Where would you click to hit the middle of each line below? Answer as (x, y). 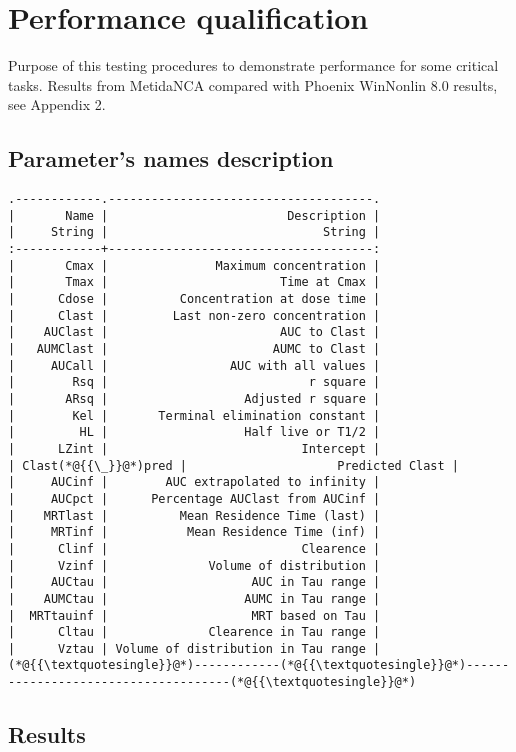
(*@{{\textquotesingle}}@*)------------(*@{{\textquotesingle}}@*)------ (259, 665)
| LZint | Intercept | (194, 448)
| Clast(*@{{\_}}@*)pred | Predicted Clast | (234, 465)
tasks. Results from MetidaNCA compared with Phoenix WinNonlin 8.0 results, (253, 84)
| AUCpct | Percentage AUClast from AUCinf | (194, 498)
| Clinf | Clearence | (194, 548)
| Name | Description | (194, 215)
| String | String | (194, 232)
